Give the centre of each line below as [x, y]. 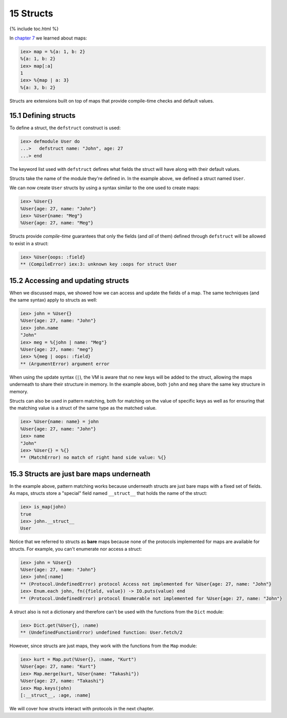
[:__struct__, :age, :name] [55, 695]
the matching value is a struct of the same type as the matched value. [83, 408]
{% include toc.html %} [34, 29]
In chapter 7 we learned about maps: [48, 38]
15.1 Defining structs [43, 115]
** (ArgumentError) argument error [65, 364]
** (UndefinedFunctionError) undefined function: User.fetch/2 [101, 633]
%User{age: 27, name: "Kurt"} [58, 666]
